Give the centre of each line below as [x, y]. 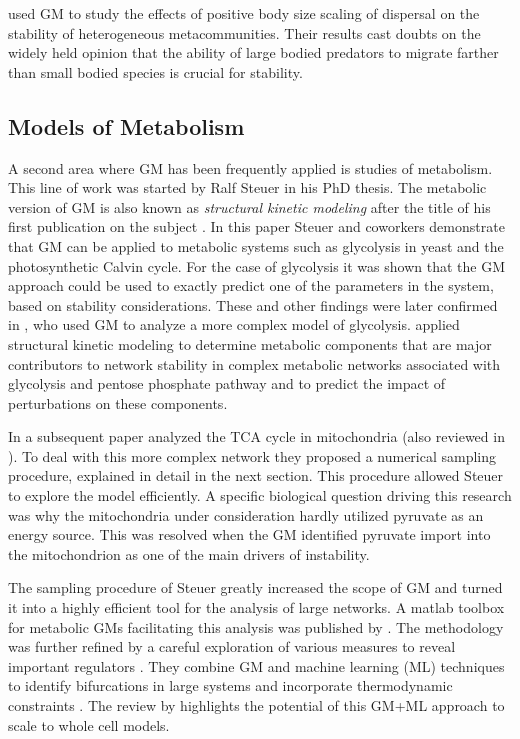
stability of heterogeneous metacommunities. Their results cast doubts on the [244, 32]
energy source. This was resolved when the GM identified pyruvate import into [249, 534]
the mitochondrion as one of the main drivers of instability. [189, 553]
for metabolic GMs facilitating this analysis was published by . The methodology [256, 626]
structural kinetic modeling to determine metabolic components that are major [250, 343]
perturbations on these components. [118, 402]
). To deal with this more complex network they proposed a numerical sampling [252, 455]
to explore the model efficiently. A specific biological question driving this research [260, 495]
